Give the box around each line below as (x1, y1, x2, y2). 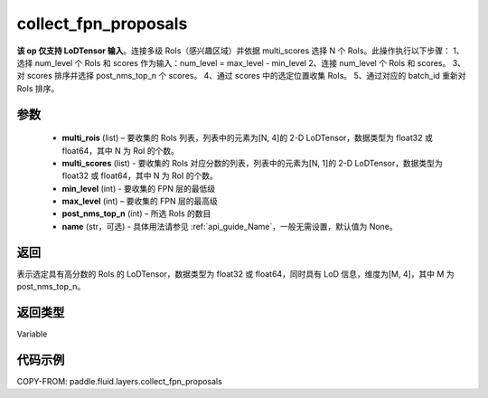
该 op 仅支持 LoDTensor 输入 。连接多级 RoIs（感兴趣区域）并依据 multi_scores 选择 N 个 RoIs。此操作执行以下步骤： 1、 (16, 45, 465, 56)
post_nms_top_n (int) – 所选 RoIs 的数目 (61, 208, 211, 219)
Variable (16, 328, 48, 339)
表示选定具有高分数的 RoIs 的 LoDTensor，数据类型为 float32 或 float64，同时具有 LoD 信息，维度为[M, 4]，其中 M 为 (16, 268, 455, 280)
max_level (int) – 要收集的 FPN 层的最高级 (61, 195, 219, 207)
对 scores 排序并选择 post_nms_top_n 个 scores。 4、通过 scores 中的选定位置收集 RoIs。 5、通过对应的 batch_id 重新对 (16, 71, 466, 81)
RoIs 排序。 (16, 82, 60, 94)
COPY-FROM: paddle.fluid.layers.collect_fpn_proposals (16, 375, 223, 386)
